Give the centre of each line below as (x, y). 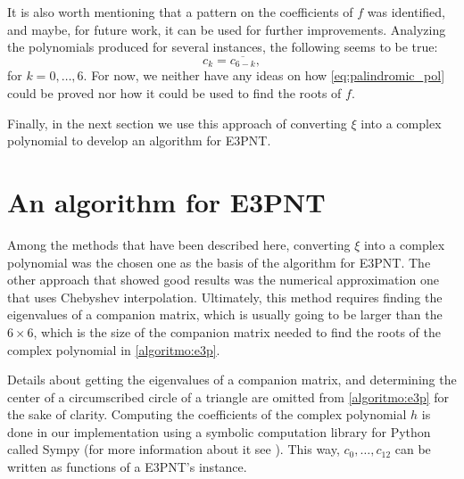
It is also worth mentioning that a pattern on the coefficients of (180, 12)
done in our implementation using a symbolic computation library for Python (219, 431)
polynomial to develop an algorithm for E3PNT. (139, 140)
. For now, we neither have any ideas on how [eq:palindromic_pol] (264, 75)
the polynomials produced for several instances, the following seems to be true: (223, 47)
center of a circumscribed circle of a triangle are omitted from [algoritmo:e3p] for (228, 396)
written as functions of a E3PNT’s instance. (127, 467)
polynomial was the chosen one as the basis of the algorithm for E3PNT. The (219, 262)
